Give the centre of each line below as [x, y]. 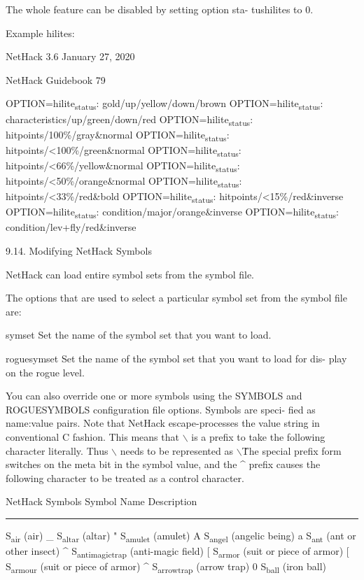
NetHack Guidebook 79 [56, 79]
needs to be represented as [176, 450]
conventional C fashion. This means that [92, 436]
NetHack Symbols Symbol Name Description [101, 501]
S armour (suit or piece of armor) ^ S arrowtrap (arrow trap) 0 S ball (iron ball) [166, 567]
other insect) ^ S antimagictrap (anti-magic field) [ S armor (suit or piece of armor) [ [177, 552]
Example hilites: [40, 33]
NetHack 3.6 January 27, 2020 [70, 56]
